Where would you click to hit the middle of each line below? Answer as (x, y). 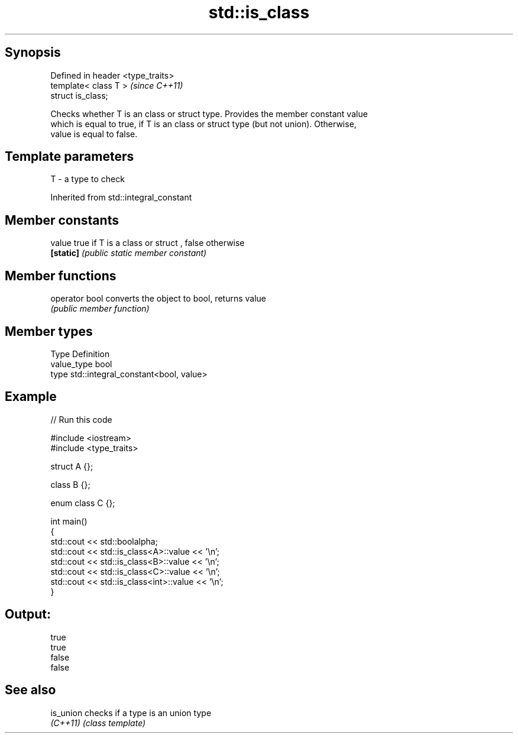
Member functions (61, 276)
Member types (49, 331)
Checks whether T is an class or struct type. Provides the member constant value (209, 114)
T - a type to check (88, 179)
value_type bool (81, 364)
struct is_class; (79, 95)
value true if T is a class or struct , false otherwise (148, 243)
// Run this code (81, 419)
